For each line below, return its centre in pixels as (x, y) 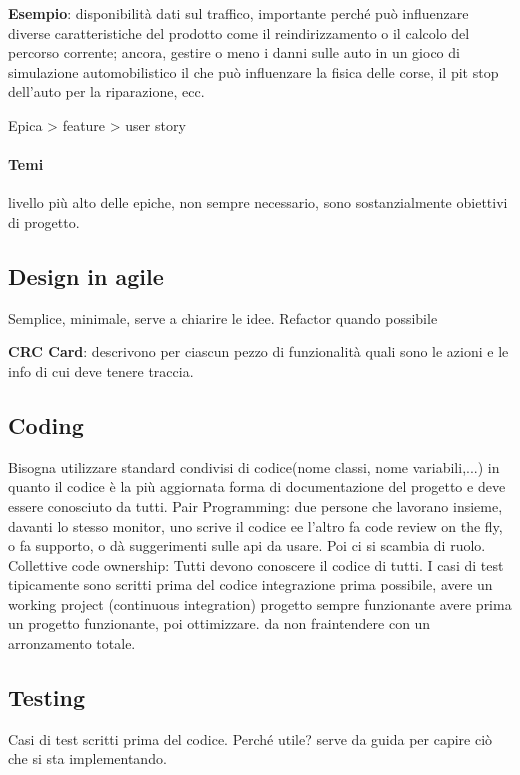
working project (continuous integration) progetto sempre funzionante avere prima (260, 603)
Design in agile (86, 275)
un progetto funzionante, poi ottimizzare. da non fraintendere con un (219, 623)
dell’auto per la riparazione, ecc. (106, 91)
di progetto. (44, 221)
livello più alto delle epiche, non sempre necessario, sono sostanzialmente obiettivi (258, 202)
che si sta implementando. (87, 758)
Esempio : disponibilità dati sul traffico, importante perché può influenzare (238, 13)
